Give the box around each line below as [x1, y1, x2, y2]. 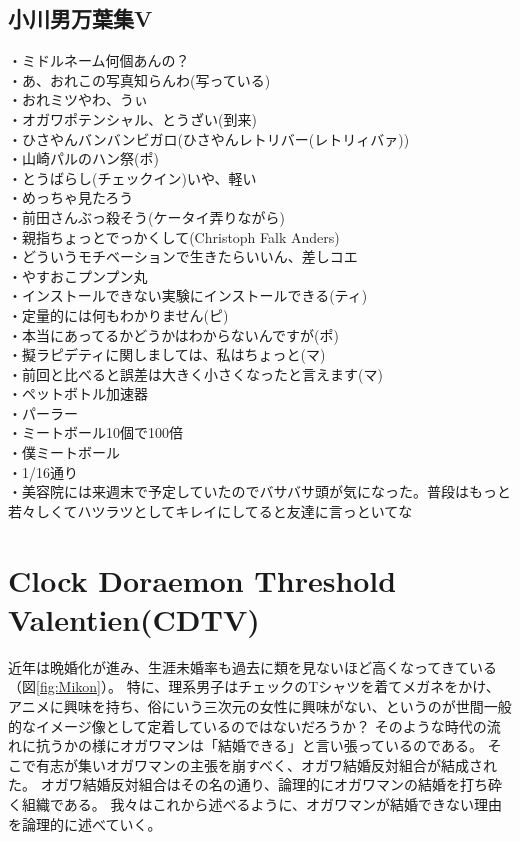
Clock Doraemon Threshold [8, 559, 397, 600]
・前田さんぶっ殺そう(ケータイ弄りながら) [8, 206, 285, 227]
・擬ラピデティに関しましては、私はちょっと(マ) [8, 344, 326, 365]
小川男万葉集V [8, 3, 153, 34]
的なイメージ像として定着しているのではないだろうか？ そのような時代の [8, 715, 487, 736]
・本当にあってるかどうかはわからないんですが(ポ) [8, 324, 339, 345]
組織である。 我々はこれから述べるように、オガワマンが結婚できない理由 [21, 793, 503, 814]
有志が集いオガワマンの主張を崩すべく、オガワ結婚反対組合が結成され [35, 754, 498, 775]
